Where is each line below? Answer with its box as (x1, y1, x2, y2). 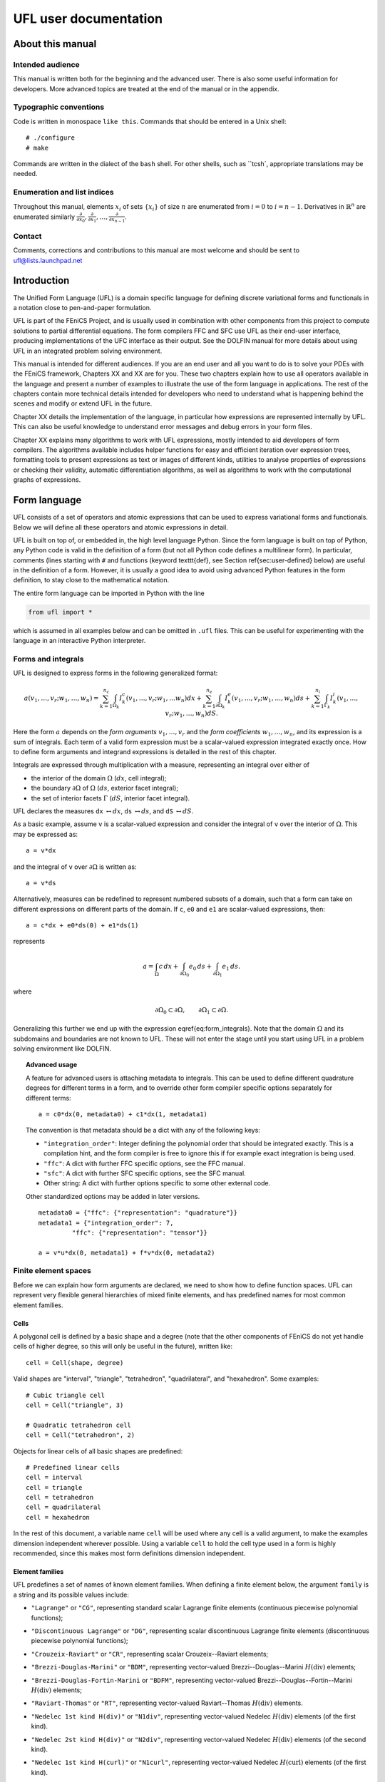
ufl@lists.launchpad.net (13, 256, 83, 264)
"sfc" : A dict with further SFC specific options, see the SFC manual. (43, 1169, 246, 1178)
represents (13, 937, 46, 946)
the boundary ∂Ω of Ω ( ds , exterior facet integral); (31, 784, 178, 793)
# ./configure (26, 134, 75, 142)
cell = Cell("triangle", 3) (26, 1401, 124, 1409)
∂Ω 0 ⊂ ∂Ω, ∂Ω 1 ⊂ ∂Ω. (155, 1006, 228, 1016)
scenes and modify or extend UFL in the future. (13, 399, 153, 408)
